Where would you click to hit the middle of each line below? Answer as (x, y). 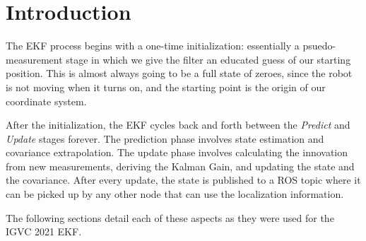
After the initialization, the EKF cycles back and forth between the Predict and (178, 125)
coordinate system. (46, 101)
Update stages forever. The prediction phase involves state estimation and (165, 138)
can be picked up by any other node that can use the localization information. (175, 194)
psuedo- (319, 46)
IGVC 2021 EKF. (44, 231)
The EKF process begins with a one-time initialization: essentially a (153, 46)
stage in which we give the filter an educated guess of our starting (208, 59)
